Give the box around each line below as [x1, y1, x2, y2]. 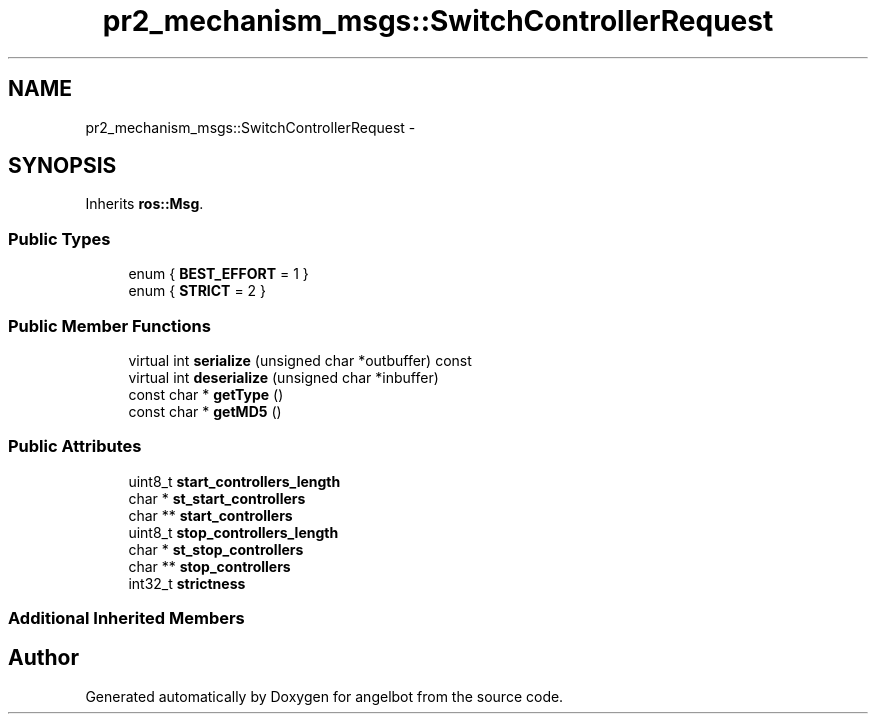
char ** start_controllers [128, 506, 293, 524]
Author [8, 645, 79, 671]
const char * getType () [128, 385, 284, 403]
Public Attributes [8, 436, 142, 457]
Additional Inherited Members [8, 608, 245, 629]
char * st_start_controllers [128, 489, 306, 507]
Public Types [8, 228, 111, 249]
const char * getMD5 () [128, 402, 282, 420]
